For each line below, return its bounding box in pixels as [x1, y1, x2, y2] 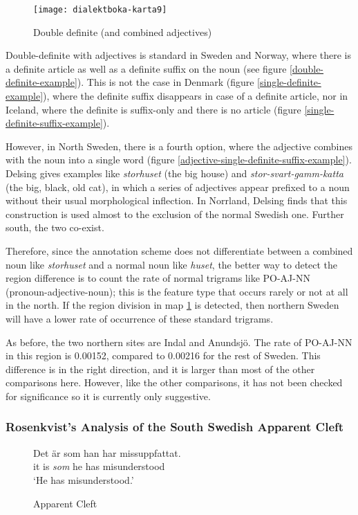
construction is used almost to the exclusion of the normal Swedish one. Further [6, 206, 344, 221]
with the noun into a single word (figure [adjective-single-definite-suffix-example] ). [6, 152, 352, 167]
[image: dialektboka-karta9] [33, 5, 167, 15]
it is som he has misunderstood [33, 459, 165, 473]
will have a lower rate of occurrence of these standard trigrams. [6, 311, 274, 325]
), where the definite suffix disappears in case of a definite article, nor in [43, 89, 348, 103]
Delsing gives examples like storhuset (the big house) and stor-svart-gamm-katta [6, 166, 343, 180]
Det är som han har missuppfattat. [33, 445, 181, 460]
